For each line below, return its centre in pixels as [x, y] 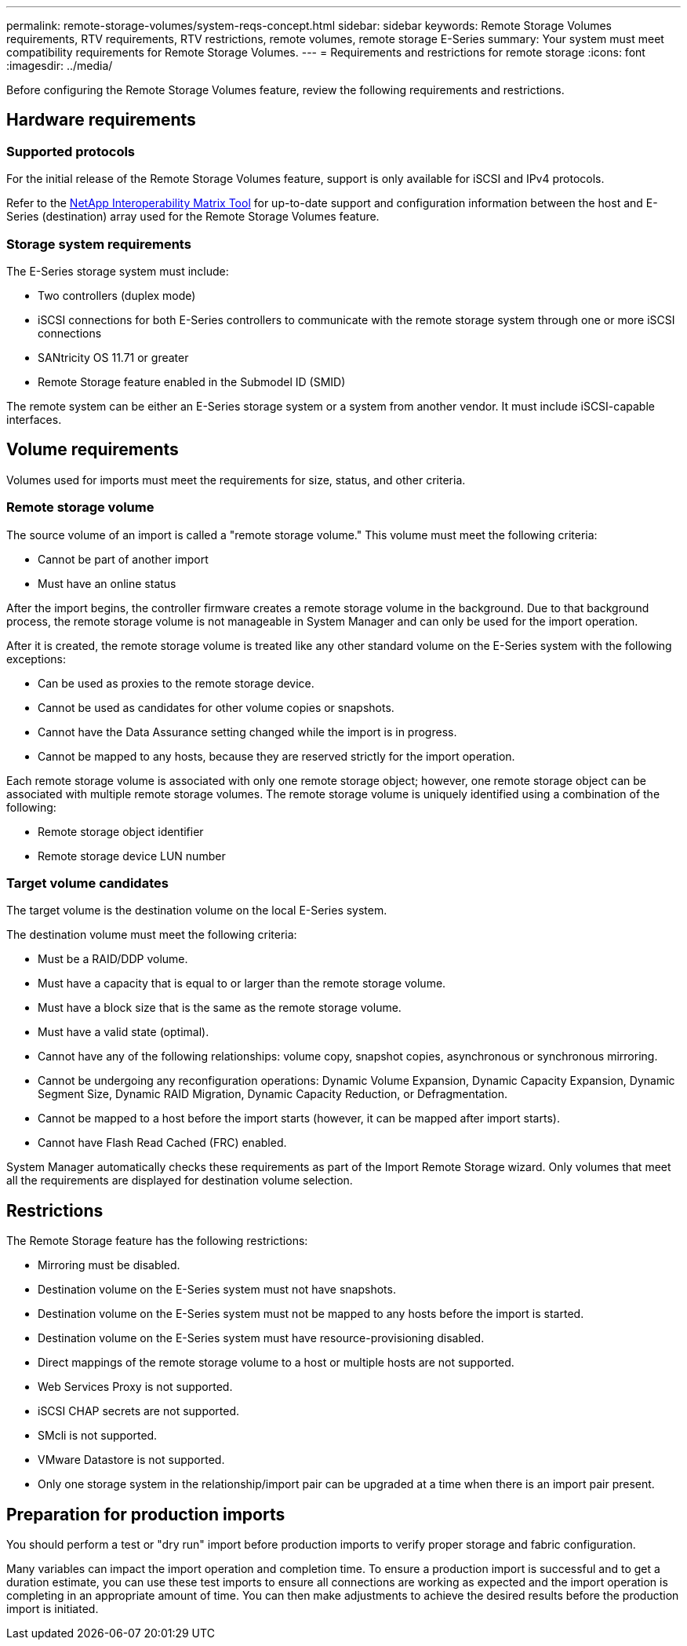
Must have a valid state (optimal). [124, 1032]
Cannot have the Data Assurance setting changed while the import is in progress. [247, 732]
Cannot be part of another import [123, 559]
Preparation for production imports [146, 1514]
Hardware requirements [101, 120]
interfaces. [34, 419]
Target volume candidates [87, 883]
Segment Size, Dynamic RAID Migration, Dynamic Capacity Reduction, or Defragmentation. [273, 1094]
